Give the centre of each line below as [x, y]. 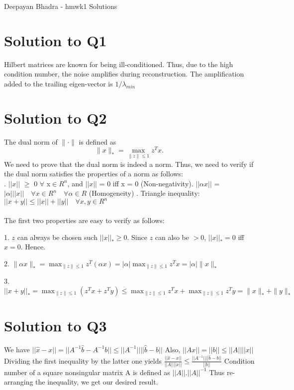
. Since [137, 237]
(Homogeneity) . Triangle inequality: [144, 193]
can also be [172, 237]
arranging [19, 382]
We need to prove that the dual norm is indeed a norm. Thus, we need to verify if [129, 164]
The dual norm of [31, 141]
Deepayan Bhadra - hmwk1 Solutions [61, 6]
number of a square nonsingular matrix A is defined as [87, 372]
